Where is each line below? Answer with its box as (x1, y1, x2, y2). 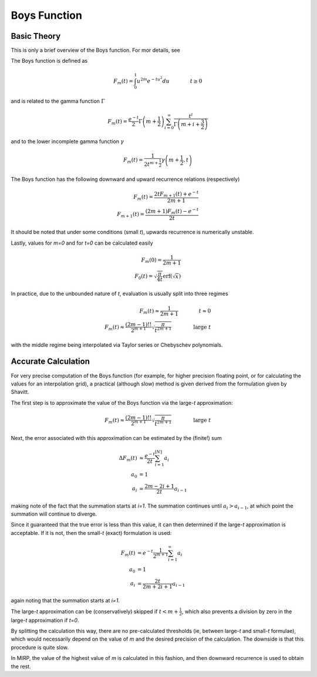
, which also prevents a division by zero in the (181, 608, 292, 615)
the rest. (11, 663, 32, 670)
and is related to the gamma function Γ (11, 97, 105, 105)
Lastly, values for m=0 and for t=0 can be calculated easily (11, 239, 153, 246)
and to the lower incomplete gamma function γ (11, 138, 124, 145)
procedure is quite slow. (11, 644, 69, 651)
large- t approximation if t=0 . (11, 617, 79, 624)
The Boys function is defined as (11, 57, 88, 65)
